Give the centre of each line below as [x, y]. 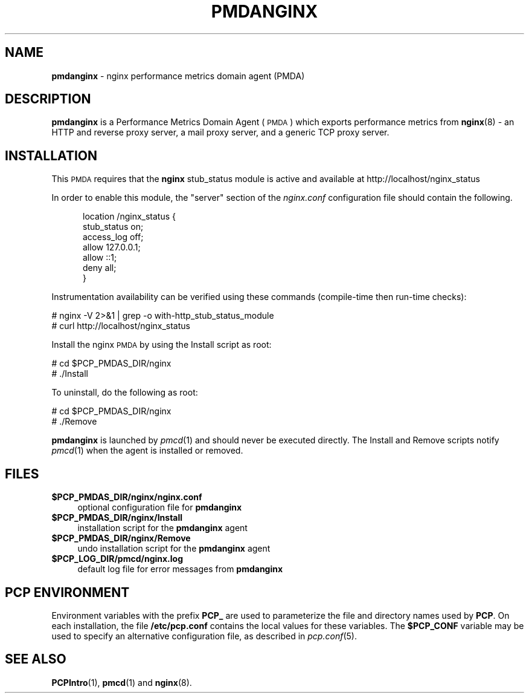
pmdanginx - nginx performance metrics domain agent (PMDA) [178, 76]
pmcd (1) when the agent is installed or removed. [147, 451]
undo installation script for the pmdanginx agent [174, 549]
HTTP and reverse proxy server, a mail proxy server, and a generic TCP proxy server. [220, 132]
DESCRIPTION [48, 99]
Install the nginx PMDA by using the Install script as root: [162, 345]
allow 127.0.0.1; [112, 247]
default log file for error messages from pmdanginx [180, 569]
